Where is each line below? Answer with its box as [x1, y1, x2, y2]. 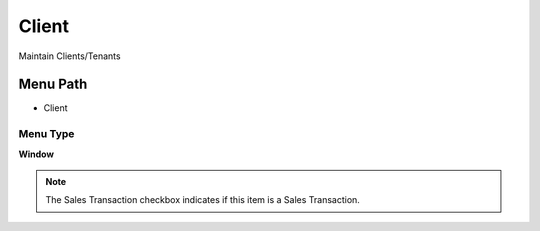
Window [18, 148, 55, 160]
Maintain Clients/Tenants [18, 50, 121, 62]
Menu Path [18, 76, 88, 93]
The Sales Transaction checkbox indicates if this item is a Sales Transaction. [45, 194, 360, 206]
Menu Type [18, 127, 75, 141]
